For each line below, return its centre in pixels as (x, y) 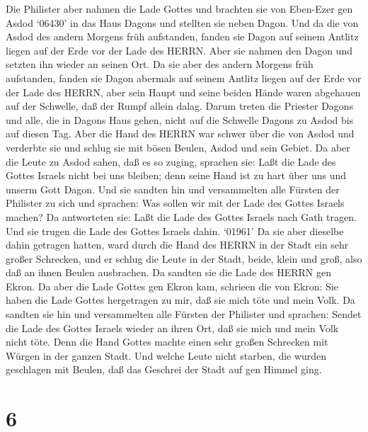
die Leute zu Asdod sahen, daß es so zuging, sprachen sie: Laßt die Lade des (171, 161)
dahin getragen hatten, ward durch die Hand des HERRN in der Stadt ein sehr (177, 245)
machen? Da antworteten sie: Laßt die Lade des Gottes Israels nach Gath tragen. (181, 216)
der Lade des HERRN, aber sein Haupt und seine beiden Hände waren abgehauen (183, 92)
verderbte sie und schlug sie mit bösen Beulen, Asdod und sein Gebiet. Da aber (178, 147)
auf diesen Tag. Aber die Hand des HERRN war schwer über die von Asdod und (180, 133)
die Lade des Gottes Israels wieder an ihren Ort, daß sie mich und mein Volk (172, 328)
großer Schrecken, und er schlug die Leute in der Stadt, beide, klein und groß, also (184, 258)
